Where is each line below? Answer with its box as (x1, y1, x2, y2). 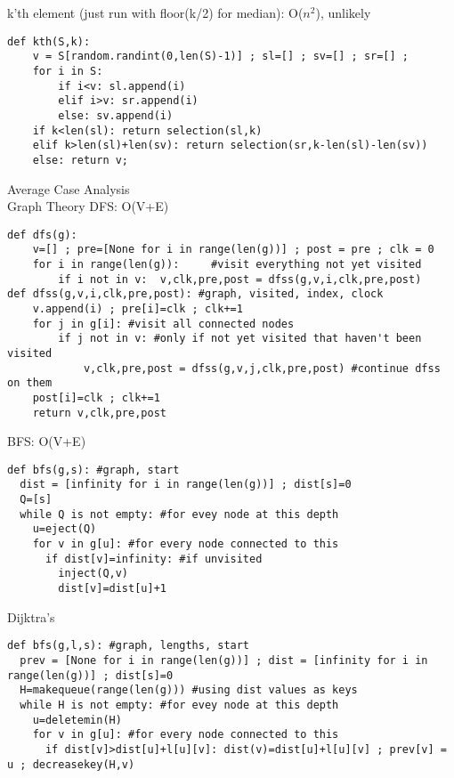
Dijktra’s (7, 607, 55, 626)
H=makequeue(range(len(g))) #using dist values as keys (20, 684, 358, 697)
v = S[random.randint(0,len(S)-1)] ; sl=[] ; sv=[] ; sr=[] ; (32, 50, 409, 63)
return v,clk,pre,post (32, 406, 166, 419)
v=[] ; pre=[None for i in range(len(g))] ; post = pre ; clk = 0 (32, 243, 434, 256)
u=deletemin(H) (32, 713, 122, 726)
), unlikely (315, 4, 371, 21)
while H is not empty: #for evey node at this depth (20, 698, 339, 711)
